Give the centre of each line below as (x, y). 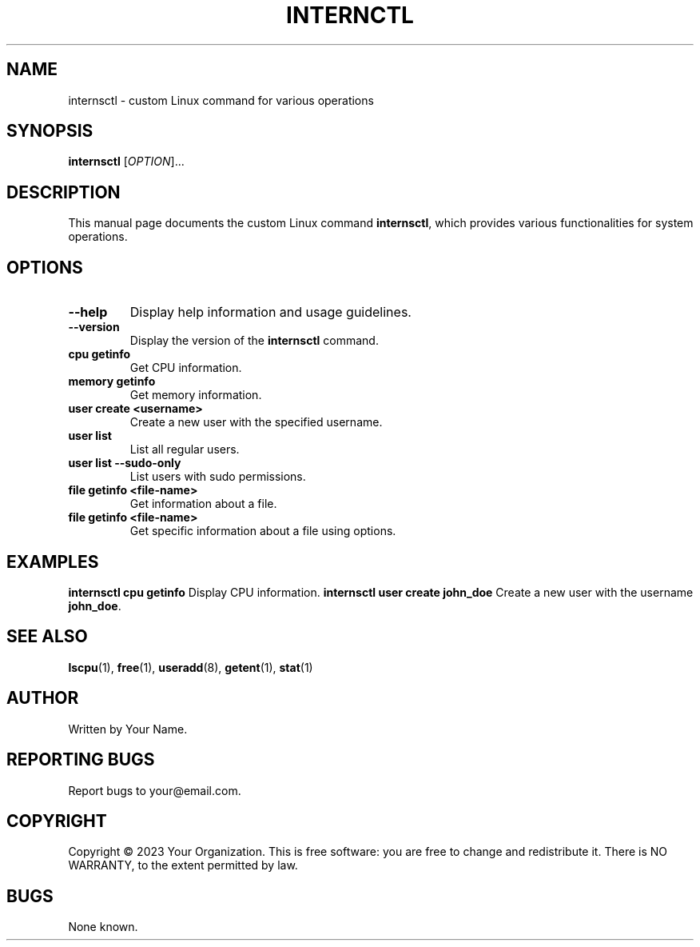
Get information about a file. (203, 504)
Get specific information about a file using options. (263, 531)
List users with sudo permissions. (218, 477)
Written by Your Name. (128, 729)
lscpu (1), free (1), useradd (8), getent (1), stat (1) (191, 667)
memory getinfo (112, 382)
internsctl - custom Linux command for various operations (221, 100)
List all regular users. (185, 450)
